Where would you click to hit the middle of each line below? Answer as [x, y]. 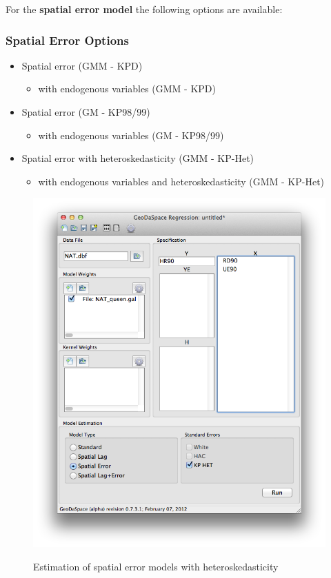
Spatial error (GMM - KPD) [82, 65]
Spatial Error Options [67, 40]
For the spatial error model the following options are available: [144, 9]
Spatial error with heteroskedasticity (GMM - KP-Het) [138, 158]
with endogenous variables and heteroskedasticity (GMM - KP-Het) [181, 181]
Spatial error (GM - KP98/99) [86, 112]
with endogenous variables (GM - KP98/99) [131, 135]
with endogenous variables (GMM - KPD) [127, 89]
